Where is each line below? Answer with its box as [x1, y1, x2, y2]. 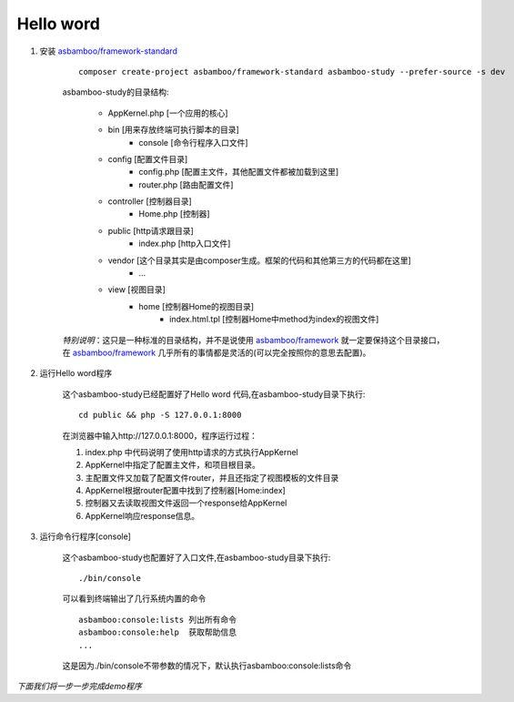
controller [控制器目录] [107, 196, 193, 207]
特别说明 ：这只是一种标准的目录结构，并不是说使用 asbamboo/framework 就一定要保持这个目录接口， [62, 334, 445, 345]
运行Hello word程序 [39, 368, 113, 379]
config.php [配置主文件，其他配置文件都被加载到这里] [138, 167, 339, 178]
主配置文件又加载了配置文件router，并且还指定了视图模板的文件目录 [85, 472, 339, 483]
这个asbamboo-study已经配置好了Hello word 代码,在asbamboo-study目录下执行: [62, 388, 366, 400]
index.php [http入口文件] [138, 238, 231, 249]
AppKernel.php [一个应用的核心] [107, 107, 228, 118]
